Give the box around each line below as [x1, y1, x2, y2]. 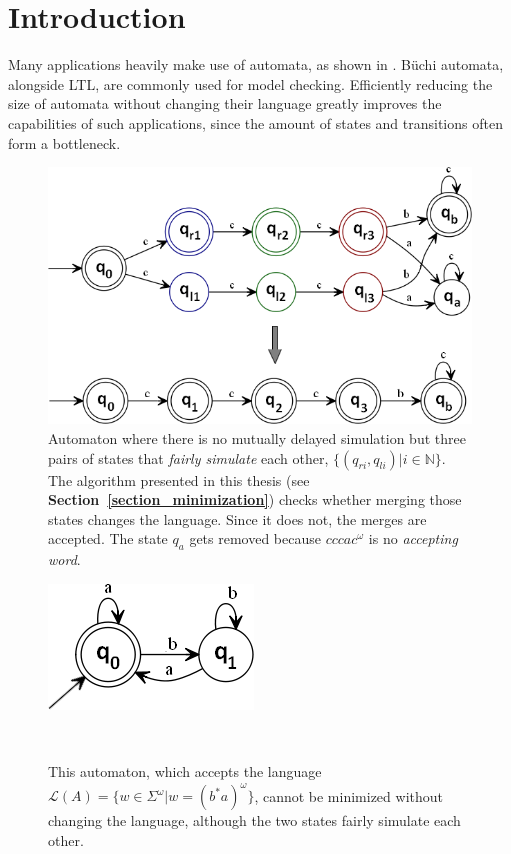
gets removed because [189, 528, 321, 549]
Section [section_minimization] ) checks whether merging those [48, 489, 462, 510]
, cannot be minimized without [254, 785, 443, 806]
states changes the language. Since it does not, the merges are [48, 508, 427, 529]
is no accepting [368, 528, 458, 549]
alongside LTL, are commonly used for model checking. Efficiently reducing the [8, 73, 493, 94]
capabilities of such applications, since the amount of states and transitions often [8, 112, 503, 133]
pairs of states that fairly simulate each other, [48, 447, 329, 468]
